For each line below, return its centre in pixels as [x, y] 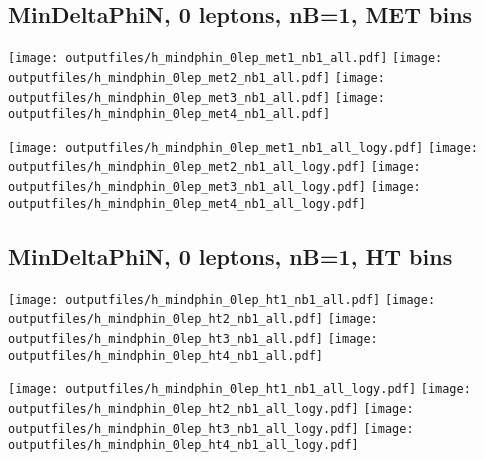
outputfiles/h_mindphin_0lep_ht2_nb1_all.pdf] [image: [193, 319]
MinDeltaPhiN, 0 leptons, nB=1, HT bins [230, 255]
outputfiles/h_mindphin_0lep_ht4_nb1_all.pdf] [165, 355]
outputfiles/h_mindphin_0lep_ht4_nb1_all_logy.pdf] [183, 445]
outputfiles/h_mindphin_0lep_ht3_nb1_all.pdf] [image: [193, 338]
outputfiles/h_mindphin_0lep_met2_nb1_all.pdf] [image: [196, 77]
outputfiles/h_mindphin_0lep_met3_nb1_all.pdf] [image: [196, 97]
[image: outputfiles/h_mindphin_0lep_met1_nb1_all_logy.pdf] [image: [243, 147]
